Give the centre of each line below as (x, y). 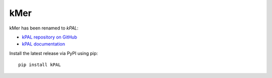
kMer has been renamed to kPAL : (44, 28)
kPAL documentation (44, 44)
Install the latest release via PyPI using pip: (54, 53)
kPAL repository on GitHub (50, 37)
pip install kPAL (40, 65)
